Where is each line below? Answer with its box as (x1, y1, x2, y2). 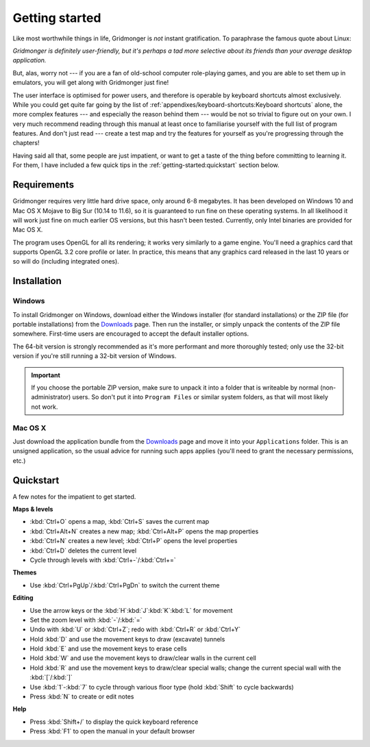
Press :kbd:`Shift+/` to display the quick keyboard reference (29, 718, 199, 726)
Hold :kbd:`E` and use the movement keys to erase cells (29, 644, 188, 653)
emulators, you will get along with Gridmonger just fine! (12, 79, 169, 87)
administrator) (31, 393, 71, 401)
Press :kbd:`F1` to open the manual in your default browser (29, 727, 195, 735)
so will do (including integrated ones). (12, 257, 119, 266)
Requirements (12, 179, 75, 191)
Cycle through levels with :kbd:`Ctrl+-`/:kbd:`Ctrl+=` (29, 555, 176, 564)
